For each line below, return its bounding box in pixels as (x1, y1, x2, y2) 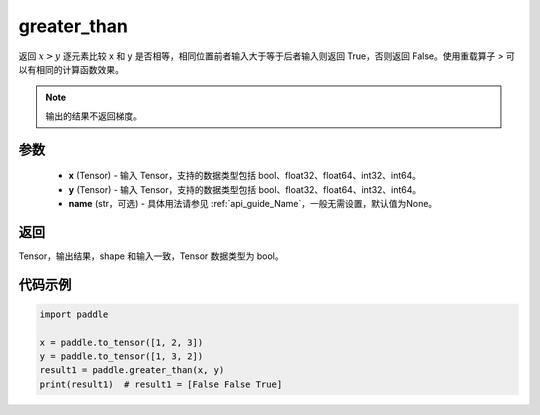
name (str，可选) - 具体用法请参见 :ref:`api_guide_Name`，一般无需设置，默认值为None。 (68, 197, 438, 209)
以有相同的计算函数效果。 (18, 63, 124, 75)
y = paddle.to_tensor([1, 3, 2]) (39, 350, 204, 362)
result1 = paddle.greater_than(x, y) (39, 365, 225, 376)
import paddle (39, 308, 109, 320)
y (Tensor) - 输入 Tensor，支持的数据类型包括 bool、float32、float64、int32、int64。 (68, 183, 422, 195)
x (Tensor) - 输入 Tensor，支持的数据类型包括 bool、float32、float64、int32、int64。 (68, 170, 422, 182)
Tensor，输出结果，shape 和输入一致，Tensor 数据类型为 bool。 (18, 250, 284, 262)
